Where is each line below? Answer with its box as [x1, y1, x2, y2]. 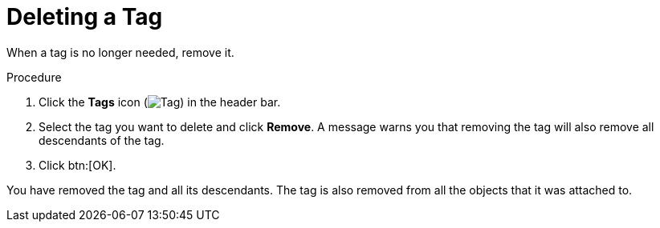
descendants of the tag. [39, 133, 165, 147]
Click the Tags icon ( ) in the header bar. [39, 94, 281, 109]
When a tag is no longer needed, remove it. [6, 45, 234, 59]
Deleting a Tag [6, 3, 163, 30]
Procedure [6, 70, 62, 84]
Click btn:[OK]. [39, 158, 116, 172]
